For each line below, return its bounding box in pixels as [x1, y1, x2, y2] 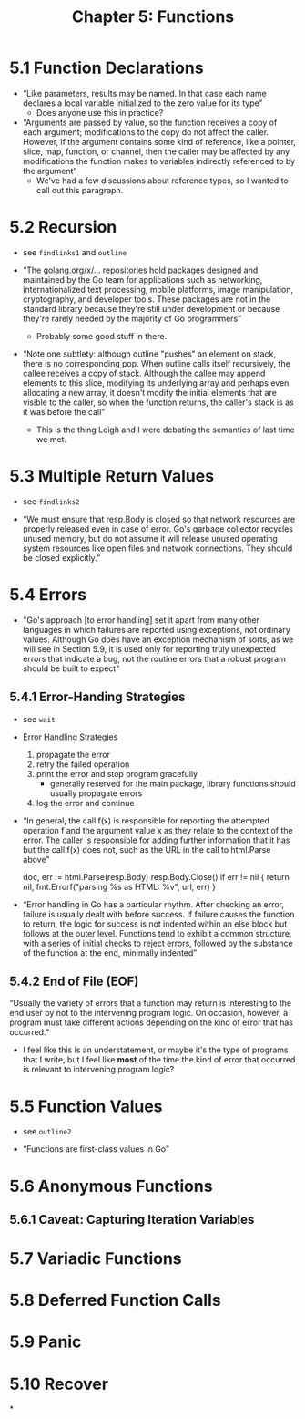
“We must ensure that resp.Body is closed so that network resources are [22, 513, 296, 524]
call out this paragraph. [36, 184, 124, 195]
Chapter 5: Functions [71, 6, 235, 27]
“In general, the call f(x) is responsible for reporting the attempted [22, 814, 270, 826]
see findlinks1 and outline [22, 246, 127, 257]
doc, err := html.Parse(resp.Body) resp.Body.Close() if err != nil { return [22, 871, 290, 882]
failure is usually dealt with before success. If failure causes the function [22, 908, 295, 919]
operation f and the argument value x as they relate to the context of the [22, 824, 293, 835]
